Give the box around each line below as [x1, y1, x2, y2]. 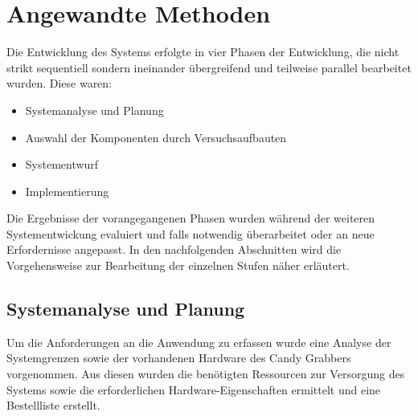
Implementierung [25, 182, 109, 199]
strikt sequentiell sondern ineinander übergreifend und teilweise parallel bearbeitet [6, 59, 412, 75]
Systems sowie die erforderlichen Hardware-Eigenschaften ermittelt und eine [6, 381, 381, 398]
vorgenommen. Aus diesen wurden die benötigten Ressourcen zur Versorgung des [6, 365, 405, 382]
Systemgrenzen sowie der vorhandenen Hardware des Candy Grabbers [6, 349, 351, 366]
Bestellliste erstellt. [6, 397, 100, 414]
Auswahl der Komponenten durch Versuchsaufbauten [25, 128, 287, 145]
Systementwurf [25, 156, 99, 173]
